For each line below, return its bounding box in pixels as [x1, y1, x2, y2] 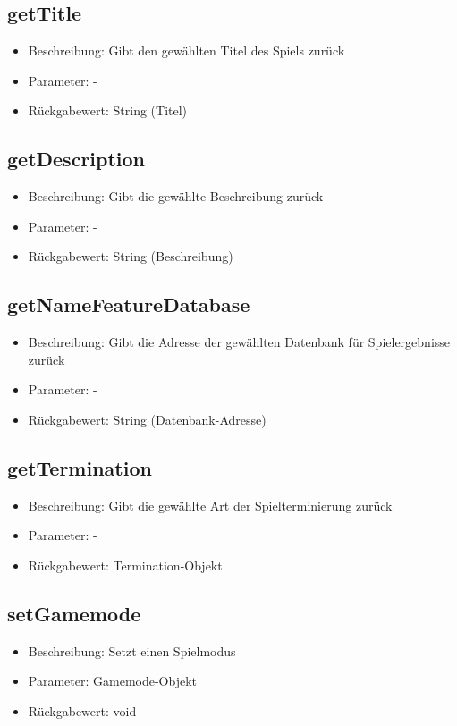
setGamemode [7, 599, 141, 627]
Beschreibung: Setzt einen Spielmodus [28, 641, 236, 660]
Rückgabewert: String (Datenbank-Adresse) [28, 409, 267, 428]
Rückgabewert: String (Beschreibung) [28, 247, 233, 266]
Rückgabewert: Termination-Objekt [28, 555, 223, 574]
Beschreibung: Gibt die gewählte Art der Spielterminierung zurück [28, 495, 393, 514]
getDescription [7, 145, 146, 173]
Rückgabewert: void [28, 701, 137, 720]
